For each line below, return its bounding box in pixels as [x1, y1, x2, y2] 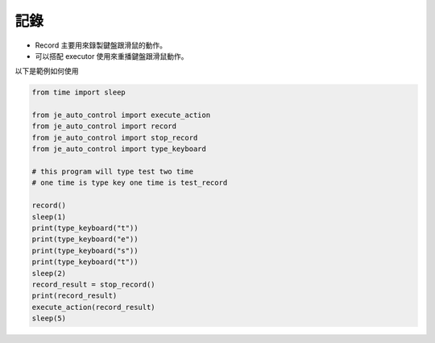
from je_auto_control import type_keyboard [31, 144, 207, 153]
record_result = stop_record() [31, 279, 156, 289]
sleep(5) [31, 314, 67, 323]
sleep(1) [31, 212, 67, 221]
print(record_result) [31, 291, 118, 300]
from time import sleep [31, 88, 126, 97]
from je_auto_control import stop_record [31, 133, 198, 142]
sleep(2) [31, 269, 67, 278]
